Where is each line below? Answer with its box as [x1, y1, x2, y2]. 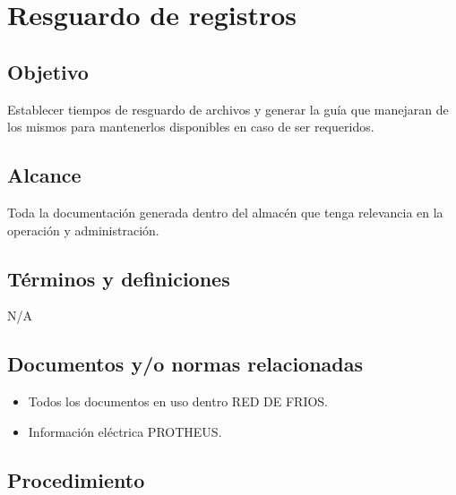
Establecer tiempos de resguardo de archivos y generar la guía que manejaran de [7, 99, 449, 118]
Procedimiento [7, 465, 145, 493]
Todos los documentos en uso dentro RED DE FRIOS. [28, 392, 329, 411]
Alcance [7, 161, 82, 189]
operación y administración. [7, 220, 159, 239]
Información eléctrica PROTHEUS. [28, 422, 222, 440]
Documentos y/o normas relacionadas [7, 350, 364, 378]
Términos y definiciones [7, 264, 230, 292]
